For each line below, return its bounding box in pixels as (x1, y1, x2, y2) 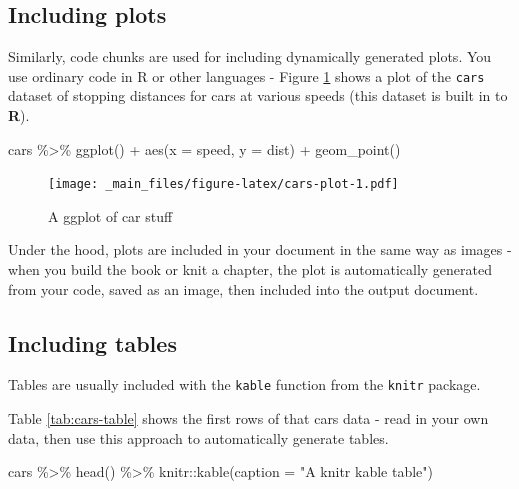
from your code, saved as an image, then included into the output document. (8, 278, 479, 299)
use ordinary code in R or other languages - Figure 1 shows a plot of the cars (8, 65, 485, 86)
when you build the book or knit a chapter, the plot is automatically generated (8, 259, 493, 280)
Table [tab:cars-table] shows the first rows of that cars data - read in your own (8, 408, 489, 429)
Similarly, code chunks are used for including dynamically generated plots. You (8, 46, 492, 67)
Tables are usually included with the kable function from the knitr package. (8, 374, 481, 395)
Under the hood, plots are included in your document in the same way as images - (8, 239, 512, 260)
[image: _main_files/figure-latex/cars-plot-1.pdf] (48, 177, 399, 192)
